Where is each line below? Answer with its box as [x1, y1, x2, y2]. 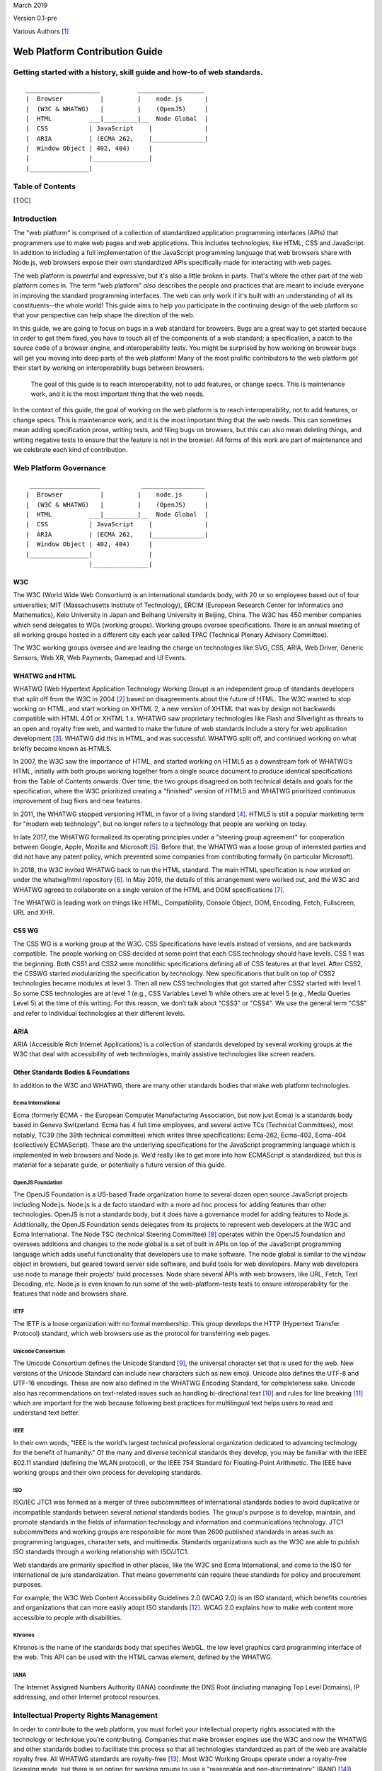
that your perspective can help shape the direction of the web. [13, 311, 195, 319]
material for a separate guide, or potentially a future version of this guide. [13, 1160, 226, 1169]
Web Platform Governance [13, 463, 106, 473]
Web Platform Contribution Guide [13, 45, 163, 57]
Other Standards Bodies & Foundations [13, 1068, 130, 1077]
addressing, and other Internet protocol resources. [13, 1693, 161, 1702]
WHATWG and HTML [13, 672, 76, 680]
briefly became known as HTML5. [13, 744, 112, 752]
